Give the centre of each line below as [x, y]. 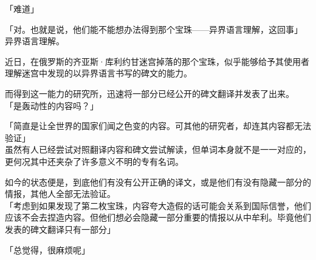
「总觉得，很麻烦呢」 [47, 249]
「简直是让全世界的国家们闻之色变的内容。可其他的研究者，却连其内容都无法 [158, 126]
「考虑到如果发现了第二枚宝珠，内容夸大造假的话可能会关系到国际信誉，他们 [158, 205]
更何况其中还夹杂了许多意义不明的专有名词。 [94, 161]
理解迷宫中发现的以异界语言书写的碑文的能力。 [98, 73]
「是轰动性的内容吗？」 [52, 105]
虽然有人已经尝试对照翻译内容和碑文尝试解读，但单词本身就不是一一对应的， [158, 149]
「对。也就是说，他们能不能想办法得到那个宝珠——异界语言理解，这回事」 [154, 29]
